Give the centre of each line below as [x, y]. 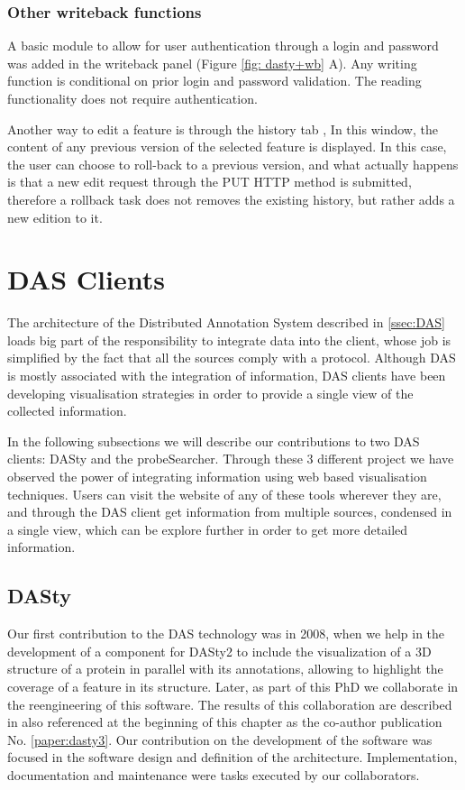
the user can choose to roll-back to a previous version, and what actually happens [233, 164]
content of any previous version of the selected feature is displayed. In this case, [227, 147]
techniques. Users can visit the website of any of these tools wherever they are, [224, 494]
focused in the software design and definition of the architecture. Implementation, [232, 757]
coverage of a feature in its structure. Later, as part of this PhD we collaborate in [233, 686]
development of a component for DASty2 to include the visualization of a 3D [219, 651]
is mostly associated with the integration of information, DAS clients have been [227, 376]
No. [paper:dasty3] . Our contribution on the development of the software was [220, 739]
